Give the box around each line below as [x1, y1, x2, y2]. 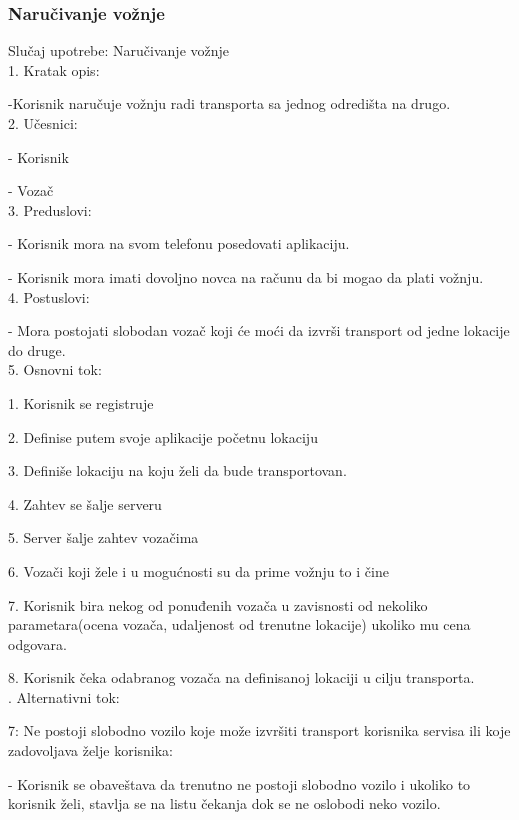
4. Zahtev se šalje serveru [8, 493, 162, 514]
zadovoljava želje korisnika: [8, 740, 174, 761]
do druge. [8, 339, 66, 360]
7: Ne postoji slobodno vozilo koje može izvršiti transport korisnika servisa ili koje [8, 720, 511, 741]
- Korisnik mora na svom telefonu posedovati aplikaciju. [8, 233, 350, 254]
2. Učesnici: [8, 113, 78, 133]
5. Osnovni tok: [8, 359, 102, 380]
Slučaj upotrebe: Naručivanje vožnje [8, 40, 230, 61]
